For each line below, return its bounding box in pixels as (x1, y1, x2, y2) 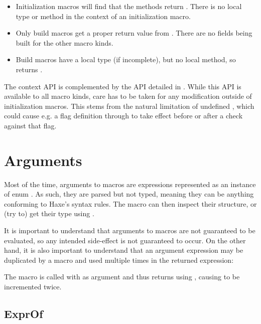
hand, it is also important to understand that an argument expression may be (4, 245, 243, 255)
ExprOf (4, 305, 43, 321)
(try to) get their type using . (4, 208, 94, 219)
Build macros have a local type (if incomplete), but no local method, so (16, 54, 236, 65)
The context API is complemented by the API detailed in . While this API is (4, 81, 241, 91)
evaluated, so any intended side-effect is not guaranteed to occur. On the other (4, 235, 246, 245)
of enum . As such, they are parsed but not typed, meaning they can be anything (4, 189, 254, 199)
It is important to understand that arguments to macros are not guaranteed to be (4, 225, 255, 236)
